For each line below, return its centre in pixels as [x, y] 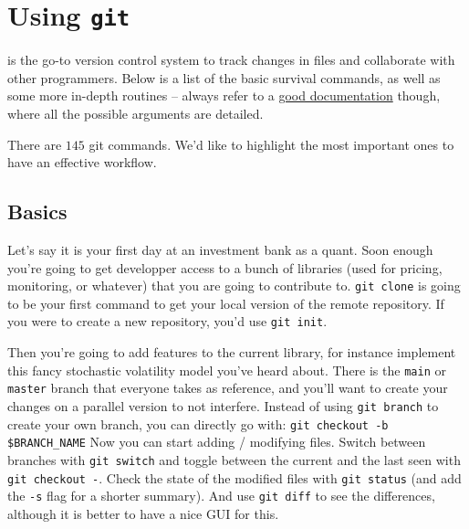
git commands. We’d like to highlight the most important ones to [271, 144]
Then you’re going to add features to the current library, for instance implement [232, 352]
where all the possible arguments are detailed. [135, 114]
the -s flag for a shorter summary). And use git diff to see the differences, [221, 496]
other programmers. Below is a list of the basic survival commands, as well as [224, 77]
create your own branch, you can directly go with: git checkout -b [198, 423]
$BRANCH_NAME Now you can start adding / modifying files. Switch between [217, 442]
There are [35, 144]
